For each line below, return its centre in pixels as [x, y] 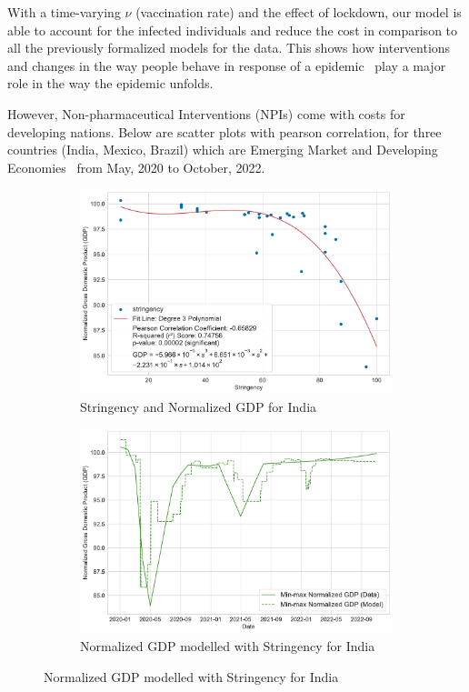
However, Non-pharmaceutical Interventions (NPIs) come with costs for [206, 113]
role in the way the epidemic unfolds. [110, 83]
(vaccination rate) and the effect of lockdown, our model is [299, 12]
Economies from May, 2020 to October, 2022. [136, 167]
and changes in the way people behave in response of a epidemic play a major [227, 65]
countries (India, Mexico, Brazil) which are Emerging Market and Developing [223, 150]
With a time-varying [64, 12]
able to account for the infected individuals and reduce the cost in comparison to [233, 30]
